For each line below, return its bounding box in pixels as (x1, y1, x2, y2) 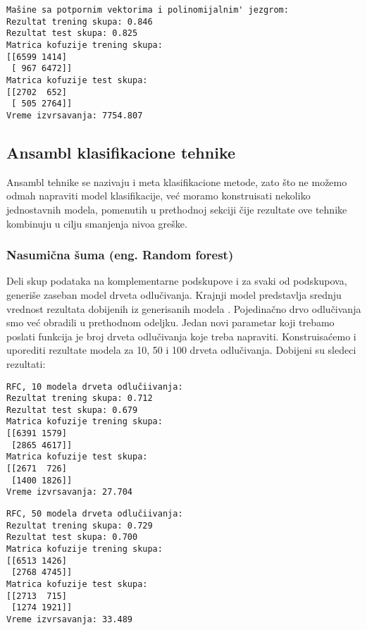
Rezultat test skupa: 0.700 (6, 532, 138, 543)
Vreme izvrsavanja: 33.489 (6, 614, 132, 624)
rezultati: (6, 356, 46, 371)
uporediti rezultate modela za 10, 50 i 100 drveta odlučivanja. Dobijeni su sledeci (6, 342, 356, 357)
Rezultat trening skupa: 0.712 (6, 393, 153, 404)
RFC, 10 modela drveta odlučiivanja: (6, 381, 183, 392)
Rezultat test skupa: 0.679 (6, 404, 138, 415)
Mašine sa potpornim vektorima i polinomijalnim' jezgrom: (6, 5, 289, 15)
